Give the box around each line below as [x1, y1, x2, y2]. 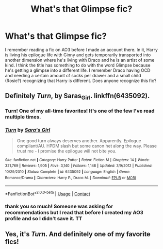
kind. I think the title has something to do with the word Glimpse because [5, 62, 150, 68]
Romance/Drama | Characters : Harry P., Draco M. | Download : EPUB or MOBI [5, 175, 136, 180]
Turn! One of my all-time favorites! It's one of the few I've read [5, 108, 155, 115]
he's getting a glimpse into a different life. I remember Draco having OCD [5, 67, 150, 73]
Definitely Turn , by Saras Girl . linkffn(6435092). [5, 92, 150, 101]
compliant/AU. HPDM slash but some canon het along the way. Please [16, 143, 157, 149]
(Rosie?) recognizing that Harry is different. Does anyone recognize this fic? [5, 78, 157, 83]
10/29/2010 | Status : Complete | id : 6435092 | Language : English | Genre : [5, 169, 130, 174]
